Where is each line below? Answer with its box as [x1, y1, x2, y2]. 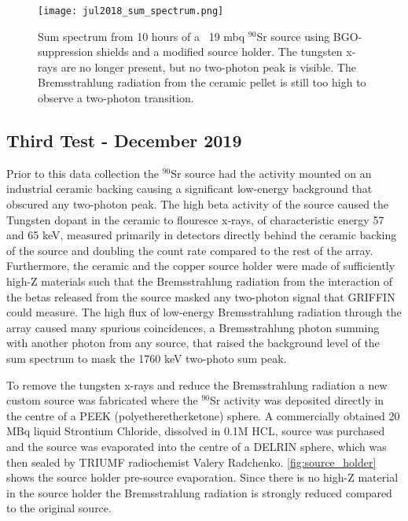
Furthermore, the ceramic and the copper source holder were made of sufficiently [6, 257, 395, 274]
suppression [38, 43, 94, 60]
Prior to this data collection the [6, 164, 160, 181]
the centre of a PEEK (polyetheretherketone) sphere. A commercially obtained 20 [6, 407, 400, 423]
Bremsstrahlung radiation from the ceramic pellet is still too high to [38, 74, 366, 91]
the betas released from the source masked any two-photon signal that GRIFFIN [6, 288, 395, 305]
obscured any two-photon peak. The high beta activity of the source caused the [6, 196, 389, 212]
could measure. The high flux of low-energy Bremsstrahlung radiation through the [6, 304, 402, 320]
